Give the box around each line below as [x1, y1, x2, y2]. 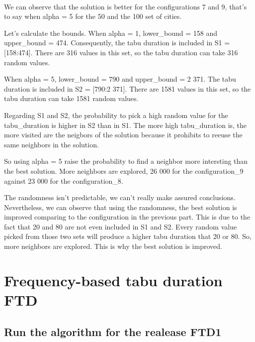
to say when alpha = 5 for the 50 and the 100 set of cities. [4, 11, 182, 21]
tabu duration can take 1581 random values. [4, 93, 139, 104]
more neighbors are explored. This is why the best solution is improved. [4, 241, 222, 251]
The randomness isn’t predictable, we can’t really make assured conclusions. [4, 192, 236, 203]
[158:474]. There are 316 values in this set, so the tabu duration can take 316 [4, 47, 238, 57]
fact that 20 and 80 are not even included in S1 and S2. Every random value [4, 221, 237, 231]
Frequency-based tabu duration [4, 270, 223, 290]
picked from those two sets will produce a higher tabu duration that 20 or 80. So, [4, 231, 252, 241]
